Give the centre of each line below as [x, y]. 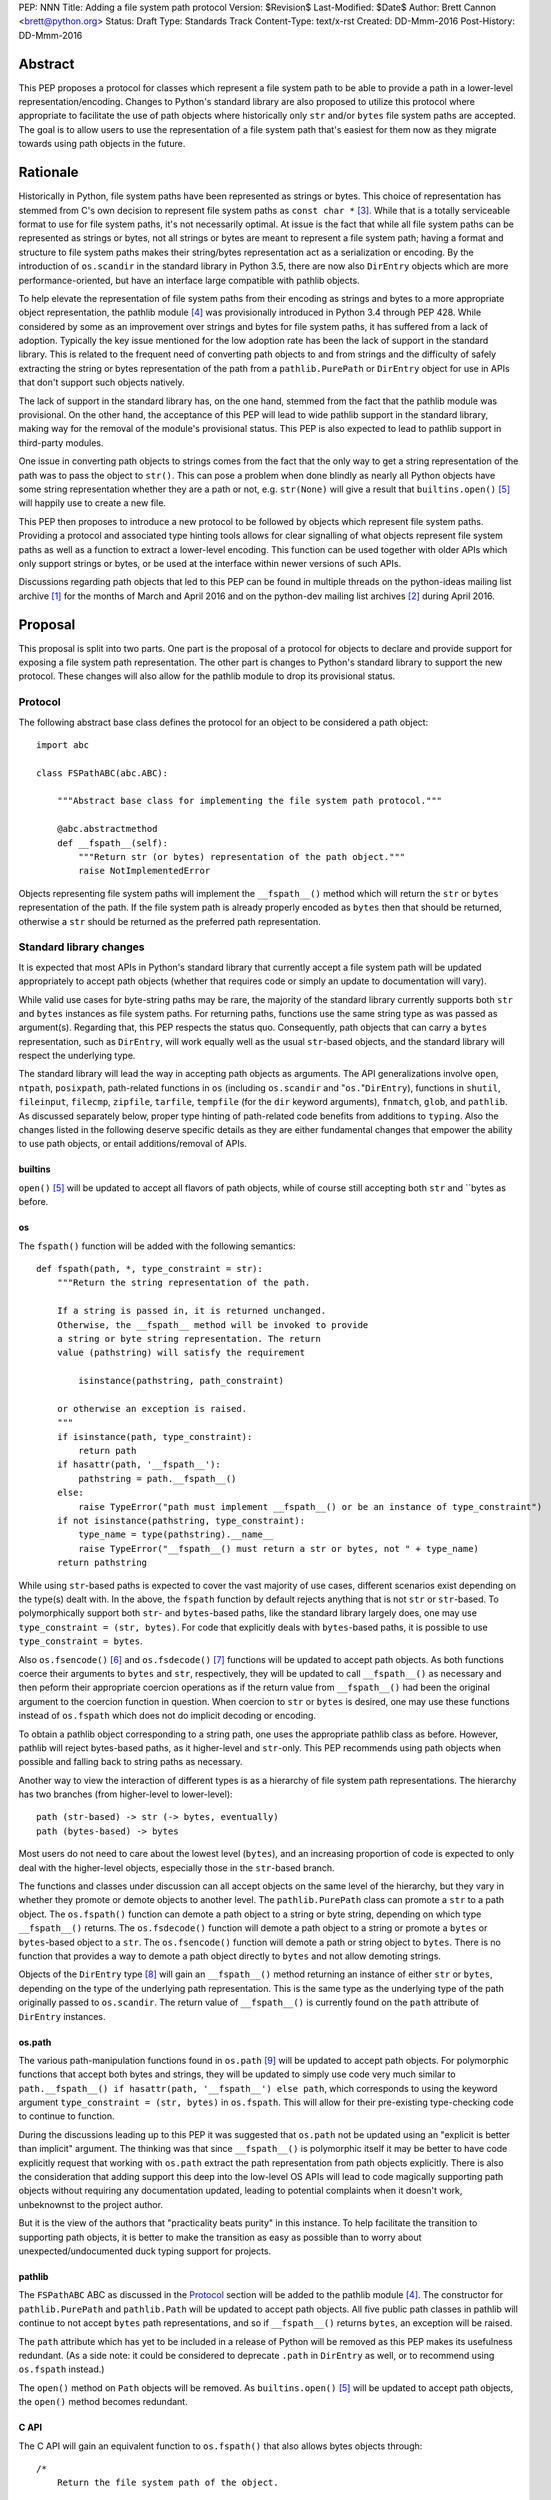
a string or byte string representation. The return [189, 1338]
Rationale [48, 172]
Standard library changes [81, 947]
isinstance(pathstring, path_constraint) [181, 1381]
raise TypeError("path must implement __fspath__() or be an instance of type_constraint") [310, 1506]
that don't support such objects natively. [101, 382]
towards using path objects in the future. [102, 144]
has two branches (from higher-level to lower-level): [126, 1794]
